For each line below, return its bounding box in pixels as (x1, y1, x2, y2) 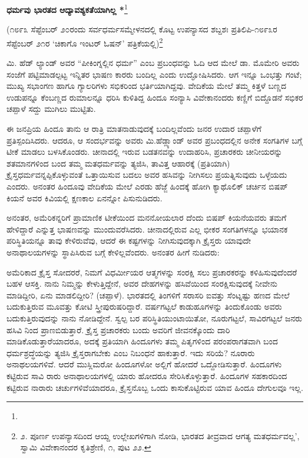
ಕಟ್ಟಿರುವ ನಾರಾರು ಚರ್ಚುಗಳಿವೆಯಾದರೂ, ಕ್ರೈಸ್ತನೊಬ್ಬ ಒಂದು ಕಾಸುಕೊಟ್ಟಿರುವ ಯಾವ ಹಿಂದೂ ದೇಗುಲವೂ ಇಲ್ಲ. (6, 381, 303, 393)
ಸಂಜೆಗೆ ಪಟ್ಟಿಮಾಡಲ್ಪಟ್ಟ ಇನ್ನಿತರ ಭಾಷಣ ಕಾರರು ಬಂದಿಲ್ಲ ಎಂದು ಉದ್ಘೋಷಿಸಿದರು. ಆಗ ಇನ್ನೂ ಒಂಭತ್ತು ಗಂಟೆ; (6, 68, 302, 80)
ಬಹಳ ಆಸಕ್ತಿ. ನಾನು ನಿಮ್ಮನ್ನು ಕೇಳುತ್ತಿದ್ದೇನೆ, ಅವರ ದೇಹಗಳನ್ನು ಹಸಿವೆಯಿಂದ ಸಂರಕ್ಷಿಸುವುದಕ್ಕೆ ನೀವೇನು (6, 277, 277, 290)
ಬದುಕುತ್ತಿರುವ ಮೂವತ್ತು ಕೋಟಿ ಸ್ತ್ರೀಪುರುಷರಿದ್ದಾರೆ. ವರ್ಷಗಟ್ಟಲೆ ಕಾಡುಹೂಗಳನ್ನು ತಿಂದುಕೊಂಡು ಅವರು (6, 300, 282, 313)
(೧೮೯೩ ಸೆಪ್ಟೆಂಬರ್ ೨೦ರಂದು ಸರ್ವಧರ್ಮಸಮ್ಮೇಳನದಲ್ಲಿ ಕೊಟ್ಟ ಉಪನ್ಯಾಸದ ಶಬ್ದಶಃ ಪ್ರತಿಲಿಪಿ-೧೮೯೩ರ (6, 23, 277, 35)
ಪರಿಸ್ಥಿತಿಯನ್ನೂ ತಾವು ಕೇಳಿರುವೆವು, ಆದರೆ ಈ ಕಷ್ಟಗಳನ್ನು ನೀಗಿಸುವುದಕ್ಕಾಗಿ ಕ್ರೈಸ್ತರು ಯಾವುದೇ (6, 234, 251, 247)
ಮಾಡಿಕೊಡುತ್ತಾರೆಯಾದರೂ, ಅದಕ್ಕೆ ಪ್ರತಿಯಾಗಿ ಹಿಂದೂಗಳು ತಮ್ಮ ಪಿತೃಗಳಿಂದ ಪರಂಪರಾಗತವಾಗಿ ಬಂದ (6, 335, 278, 347)
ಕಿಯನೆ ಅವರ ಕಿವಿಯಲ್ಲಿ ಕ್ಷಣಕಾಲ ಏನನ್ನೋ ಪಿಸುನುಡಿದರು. (6, 191, 163, 204)
